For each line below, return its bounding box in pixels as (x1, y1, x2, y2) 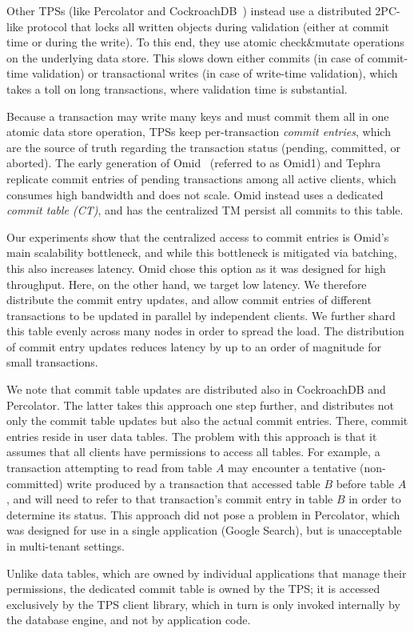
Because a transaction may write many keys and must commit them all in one (6, 107, 389, 124)
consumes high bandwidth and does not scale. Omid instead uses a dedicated (6, 186, 384, 202)
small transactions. (6, 354, 98, 371)
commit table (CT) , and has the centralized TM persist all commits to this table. (6, 202, 404, 218)
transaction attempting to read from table (6, 459, 213, 476)
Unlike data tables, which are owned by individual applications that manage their (6, 564, 407, 581)
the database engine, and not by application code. (6, 611, 251, 628)
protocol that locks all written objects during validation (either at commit (26, 18, 390, 34)
